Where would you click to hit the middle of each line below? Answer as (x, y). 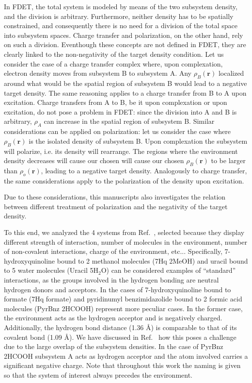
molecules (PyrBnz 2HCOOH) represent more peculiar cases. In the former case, (123, 308)
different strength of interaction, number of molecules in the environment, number (126, 241)
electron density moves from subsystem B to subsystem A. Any (98, 73)
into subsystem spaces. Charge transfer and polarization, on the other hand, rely (124, 35)
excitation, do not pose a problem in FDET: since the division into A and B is (120, 111)
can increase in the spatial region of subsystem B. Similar (129, 121)
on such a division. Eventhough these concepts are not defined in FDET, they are (125, 44)
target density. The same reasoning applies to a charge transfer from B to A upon (125, 92)
